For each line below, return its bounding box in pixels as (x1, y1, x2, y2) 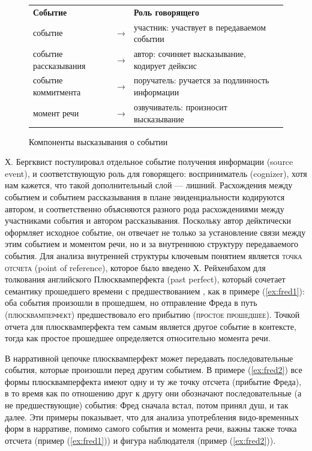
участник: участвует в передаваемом (133, 20, 266, 33)
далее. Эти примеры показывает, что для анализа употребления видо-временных (5, 410, 299, 423)
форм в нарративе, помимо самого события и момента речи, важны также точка (5, 422, 297, 435)
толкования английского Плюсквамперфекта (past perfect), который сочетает (5, 273, 286, 285)
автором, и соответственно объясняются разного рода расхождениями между (5, 202, 284, 215)
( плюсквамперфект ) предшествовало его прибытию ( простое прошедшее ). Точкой (5, 308, 300, 320)
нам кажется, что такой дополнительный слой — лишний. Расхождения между (5, 179, 293, 191)
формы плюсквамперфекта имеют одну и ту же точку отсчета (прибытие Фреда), (5, 375, 302, 387)
